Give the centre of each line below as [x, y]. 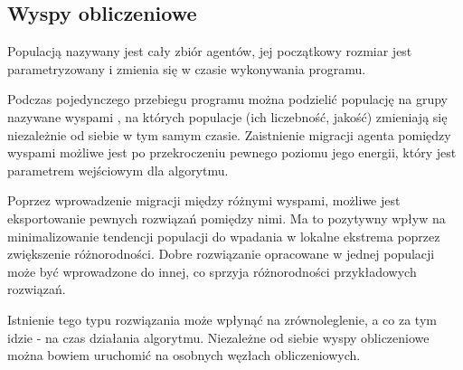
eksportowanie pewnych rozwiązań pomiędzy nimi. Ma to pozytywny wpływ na [227, 218]
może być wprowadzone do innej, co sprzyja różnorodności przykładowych [212, 271]
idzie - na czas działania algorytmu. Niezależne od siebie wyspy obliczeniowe [218, 337]
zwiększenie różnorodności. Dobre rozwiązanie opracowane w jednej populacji [221, 254]
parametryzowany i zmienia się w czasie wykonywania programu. [187, 68]
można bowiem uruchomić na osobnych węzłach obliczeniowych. [184, 355]
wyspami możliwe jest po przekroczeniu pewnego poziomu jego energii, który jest [232, 152]
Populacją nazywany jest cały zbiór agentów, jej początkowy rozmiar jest [210, 51]
